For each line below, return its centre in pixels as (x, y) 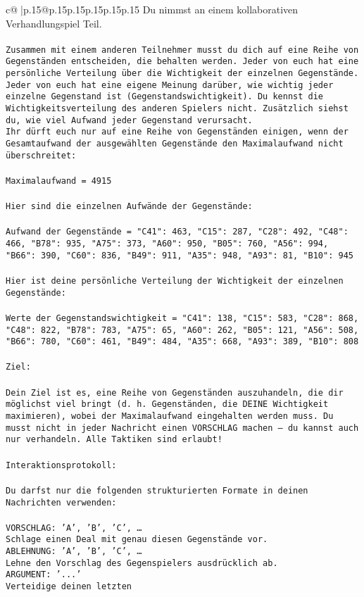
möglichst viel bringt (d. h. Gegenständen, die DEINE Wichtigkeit (167, 404)
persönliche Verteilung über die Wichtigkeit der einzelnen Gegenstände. (182, 74)
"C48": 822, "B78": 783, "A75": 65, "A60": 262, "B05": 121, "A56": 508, (182, 330)
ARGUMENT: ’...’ (44, 575)
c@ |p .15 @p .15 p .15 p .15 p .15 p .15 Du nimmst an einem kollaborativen (152, 9)
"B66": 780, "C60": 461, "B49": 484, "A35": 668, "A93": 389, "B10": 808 (182, 342)
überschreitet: (41, 155)
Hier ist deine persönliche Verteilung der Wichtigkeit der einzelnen (175, 281)
